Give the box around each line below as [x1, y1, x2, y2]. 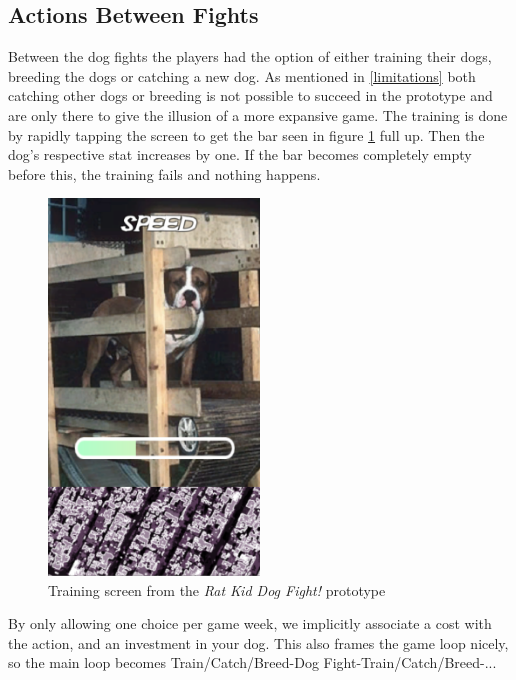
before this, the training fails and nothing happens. [8, 163, 321, 184]
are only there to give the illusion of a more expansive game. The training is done [8, 104, 508, 125]
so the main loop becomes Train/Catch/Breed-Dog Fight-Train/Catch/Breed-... [8, 652, 497, 673]
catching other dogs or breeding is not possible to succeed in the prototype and [8, 85, 493, 106]
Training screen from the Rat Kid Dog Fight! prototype [48, 579, 386, 600]
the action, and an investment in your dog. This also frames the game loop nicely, [8, 632, 509, 653]
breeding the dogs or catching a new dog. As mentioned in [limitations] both [8, 65, 476, 86]
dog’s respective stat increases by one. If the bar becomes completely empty [8, 144, 472, 165]
